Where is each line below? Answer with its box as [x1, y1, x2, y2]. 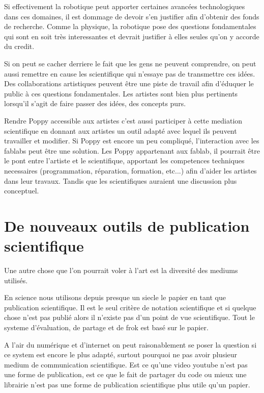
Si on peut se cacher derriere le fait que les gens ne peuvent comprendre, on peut [4, 58, 256, 68]
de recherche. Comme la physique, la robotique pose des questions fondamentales [4, 21, 256, 32]
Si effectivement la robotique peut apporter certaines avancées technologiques [4, 1, 245, 11]
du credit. [4, 41, 35, 52]
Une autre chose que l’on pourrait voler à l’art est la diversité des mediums [4, 265, 238, 275]
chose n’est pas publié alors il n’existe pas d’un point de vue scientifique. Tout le [4, 312, 255, 323]
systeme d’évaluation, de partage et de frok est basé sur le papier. [4, 322, 209, 332]
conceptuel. [4, 185, 39, 196]
